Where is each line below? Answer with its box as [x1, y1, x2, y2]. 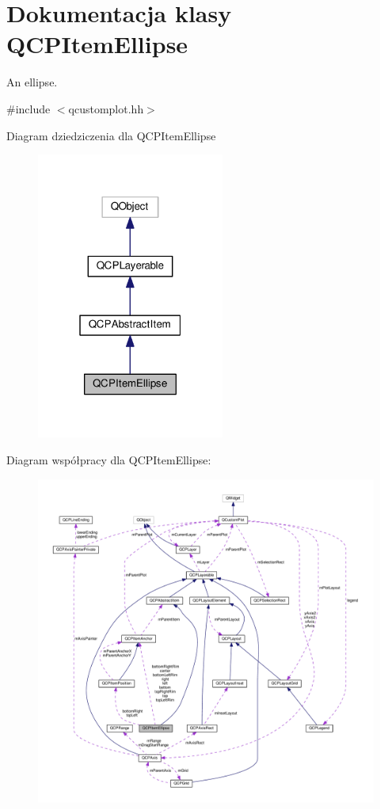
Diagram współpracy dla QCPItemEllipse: [6, 452, 211, 468]
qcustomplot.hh [68, 100, 144, 116]
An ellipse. [6, 74, 58, 90]
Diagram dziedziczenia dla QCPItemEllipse [6, 127, 216, 143]
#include [6, 100, 51, 116]
